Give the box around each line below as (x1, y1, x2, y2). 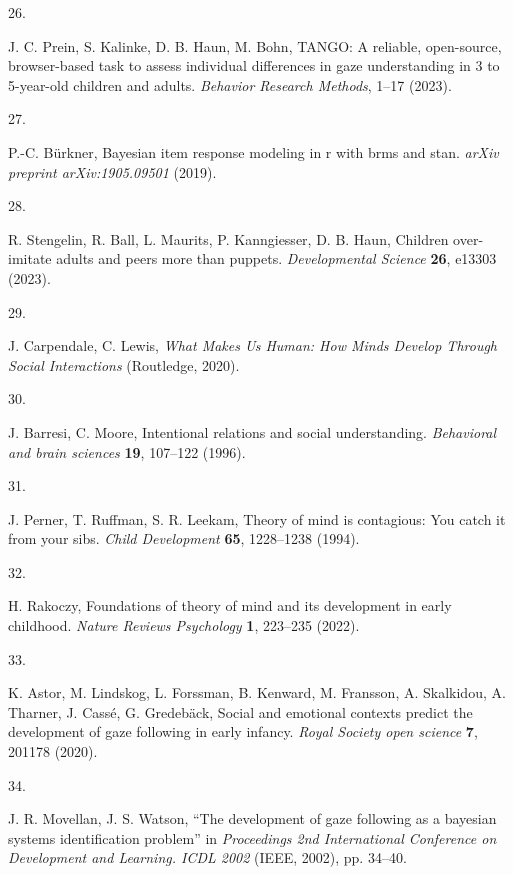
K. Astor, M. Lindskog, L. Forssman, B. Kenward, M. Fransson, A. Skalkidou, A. (8, 682, 506, 703)
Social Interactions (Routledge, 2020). (8, 354, 240, 375)
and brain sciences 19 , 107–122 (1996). (8, 441, 246, 462)
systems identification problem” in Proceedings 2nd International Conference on (8, 827, 497, 848)
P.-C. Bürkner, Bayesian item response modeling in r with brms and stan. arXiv (8, 141, 499, 162)
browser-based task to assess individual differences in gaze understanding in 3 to (8, 55, 500, 76)
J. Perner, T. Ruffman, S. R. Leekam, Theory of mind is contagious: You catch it (8, 508, 506, 529)
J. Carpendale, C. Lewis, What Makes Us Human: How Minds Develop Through (8, 335, 497, 356)
